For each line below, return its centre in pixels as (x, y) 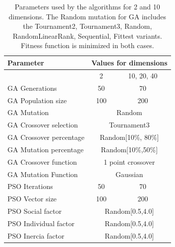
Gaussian (129, 174)
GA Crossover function (42, 161)
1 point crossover (129, 161)
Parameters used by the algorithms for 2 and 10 (87, 6)
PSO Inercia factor (36, 235)
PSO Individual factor (41, 223)
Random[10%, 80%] (129, 137)
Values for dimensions (129, 62)
